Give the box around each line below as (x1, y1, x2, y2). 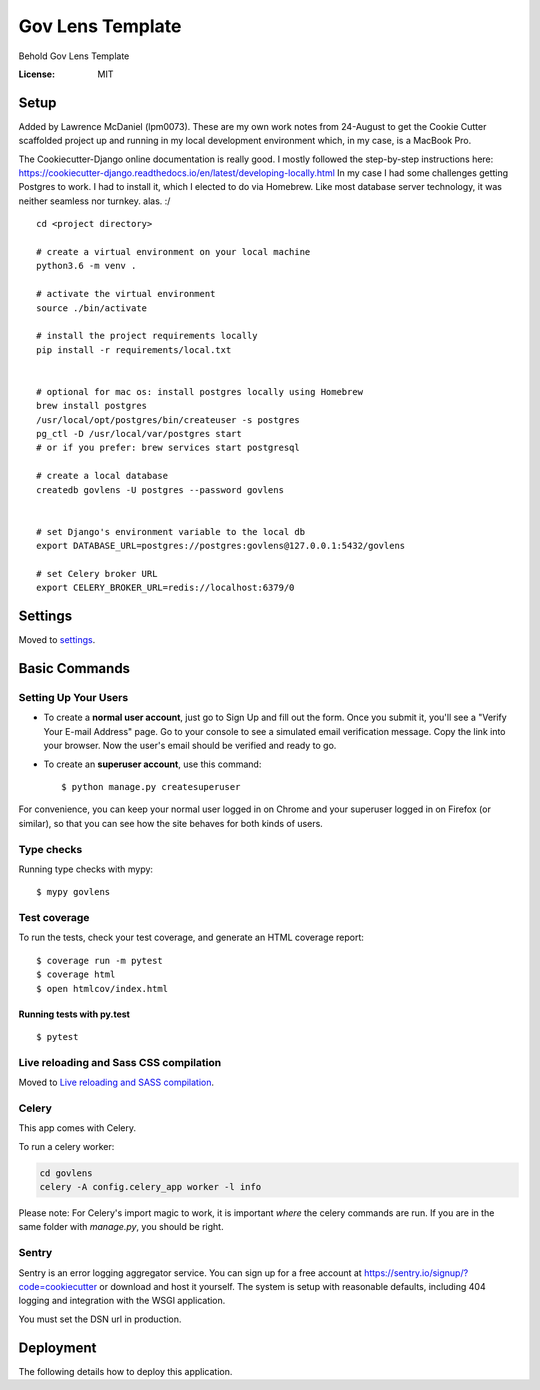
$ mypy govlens (36, 886, 111, 898)
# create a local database (36, 470, 169, 482)
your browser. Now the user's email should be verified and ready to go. (43, 740, 337, 752)
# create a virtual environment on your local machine (36, 246, 311, 257)
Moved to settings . (18, 634, 96, 646)
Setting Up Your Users (18, 691, 129, 705)
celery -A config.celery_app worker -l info (39, 1181, 262, 1193)
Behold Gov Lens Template (18, 50, 130, 62)
